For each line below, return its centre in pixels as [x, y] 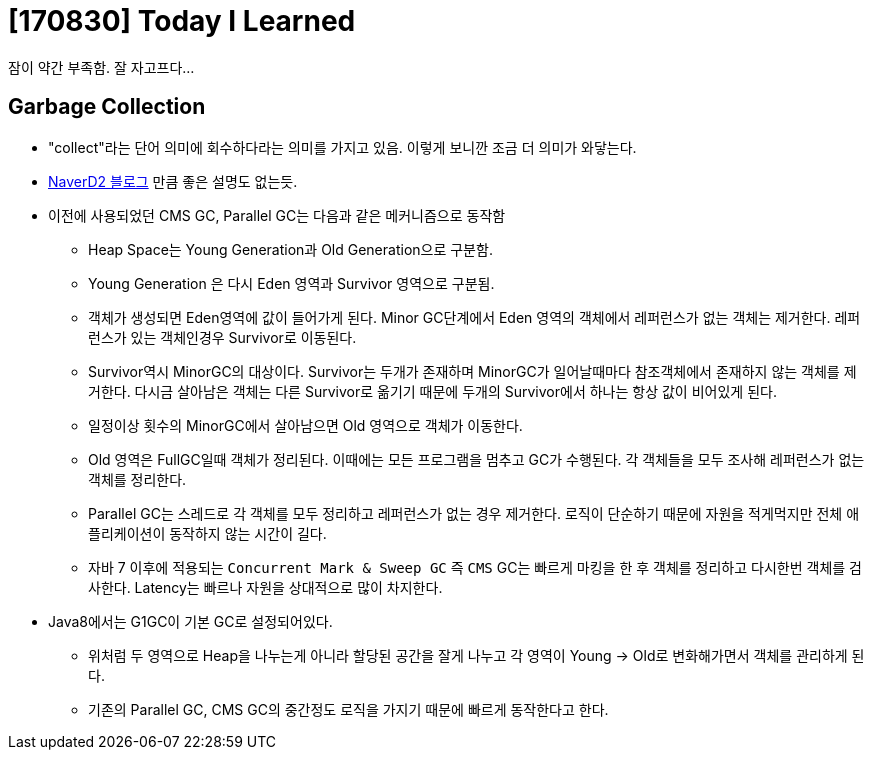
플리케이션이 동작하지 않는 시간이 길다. [207, 533]
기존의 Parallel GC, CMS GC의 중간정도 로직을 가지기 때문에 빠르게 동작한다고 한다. [348, 709]
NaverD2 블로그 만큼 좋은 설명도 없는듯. [173, 181]
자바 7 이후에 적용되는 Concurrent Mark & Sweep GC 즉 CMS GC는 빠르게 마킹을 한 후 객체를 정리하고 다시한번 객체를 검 [475, 567]
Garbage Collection [107, 107]
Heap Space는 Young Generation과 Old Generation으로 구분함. [290, 249]
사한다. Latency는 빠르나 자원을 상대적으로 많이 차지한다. [265, 587]
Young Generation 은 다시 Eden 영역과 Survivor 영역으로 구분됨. [291, 283]
